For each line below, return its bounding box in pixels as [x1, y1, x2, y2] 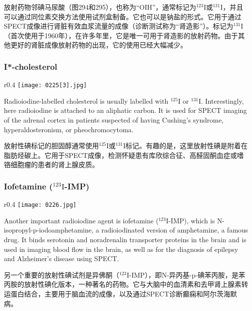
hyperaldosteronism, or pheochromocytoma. [4, 124, 134, 134]
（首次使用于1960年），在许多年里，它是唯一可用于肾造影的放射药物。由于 [4, 30, 238, 40]
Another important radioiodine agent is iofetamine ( [4, 215, 159, 225]
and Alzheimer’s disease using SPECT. [4, 253, 119, 264]
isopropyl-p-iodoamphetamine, [4, 225, 94, 235]
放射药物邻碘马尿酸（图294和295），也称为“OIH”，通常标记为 [4, 2, 196, 12]
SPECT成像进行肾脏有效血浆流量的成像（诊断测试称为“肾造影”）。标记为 [4, 21, 234, 31]
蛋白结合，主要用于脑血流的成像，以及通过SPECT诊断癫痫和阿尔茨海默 [10, 289, 237, 299]
